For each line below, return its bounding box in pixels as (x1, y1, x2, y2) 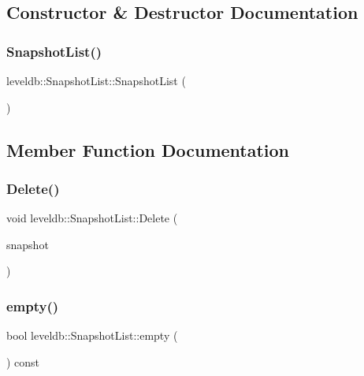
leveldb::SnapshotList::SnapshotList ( (6, 73, 186, 88)
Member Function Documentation (6, 137, 290, 162)
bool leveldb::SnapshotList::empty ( (6, 327, 178, 344)
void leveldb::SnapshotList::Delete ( (6, 210, 178, 226)
